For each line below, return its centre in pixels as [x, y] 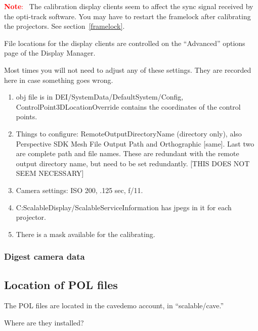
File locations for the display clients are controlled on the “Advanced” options [125, 43]
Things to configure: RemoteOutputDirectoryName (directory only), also [129, 133]
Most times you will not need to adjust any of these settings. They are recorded [128, 69]
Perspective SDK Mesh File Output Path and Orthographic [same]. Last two [135, 143]
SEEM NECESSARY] [50, 173]
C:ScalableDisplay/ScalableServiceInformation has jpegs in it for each [124, 207]
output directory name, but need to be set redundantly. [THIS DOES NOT [133, 163]
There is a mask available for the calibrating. [85, 234]
